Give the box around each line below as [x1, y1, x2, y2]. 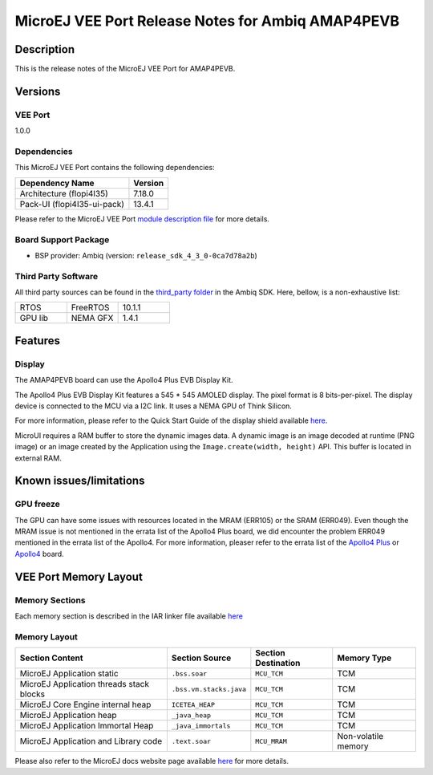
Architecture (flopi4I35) [19, 188, 108, 199]
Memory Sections [14, 594, 86, 606]
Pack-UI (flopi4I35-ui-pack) [19, 198, 124, 209]
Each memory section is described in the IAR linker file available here [14, 611, 244, 621]
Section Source [171, 652, 232, 663]
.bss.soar [171, 669, 208, 678]
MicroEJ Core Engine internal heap [19, 699, 152, 710]
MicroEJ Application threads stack [19, 679, 150, 690]
